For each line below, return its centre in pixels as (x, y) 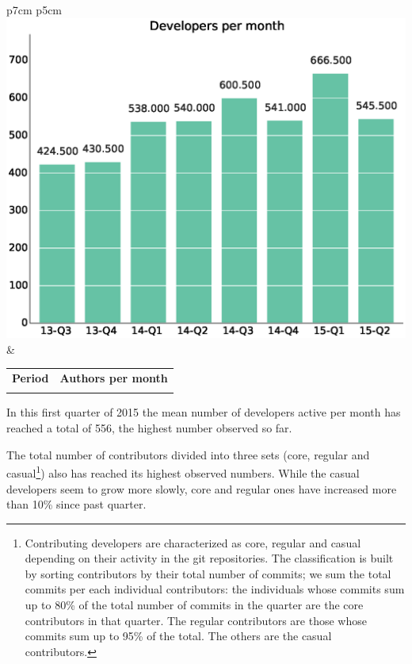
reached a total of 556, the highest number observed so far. (149, 428)
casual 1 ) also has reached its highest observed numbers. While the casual (183, 472)
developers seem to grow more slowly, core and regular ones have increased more (202, 488)
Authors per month (114, 378)
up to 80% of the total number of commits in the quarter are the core (194, 605)
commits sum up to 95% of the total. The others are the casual (178, 636)
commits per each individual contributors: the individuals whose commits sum (215, 589)
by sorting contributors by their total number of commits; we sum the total (208, 573)
